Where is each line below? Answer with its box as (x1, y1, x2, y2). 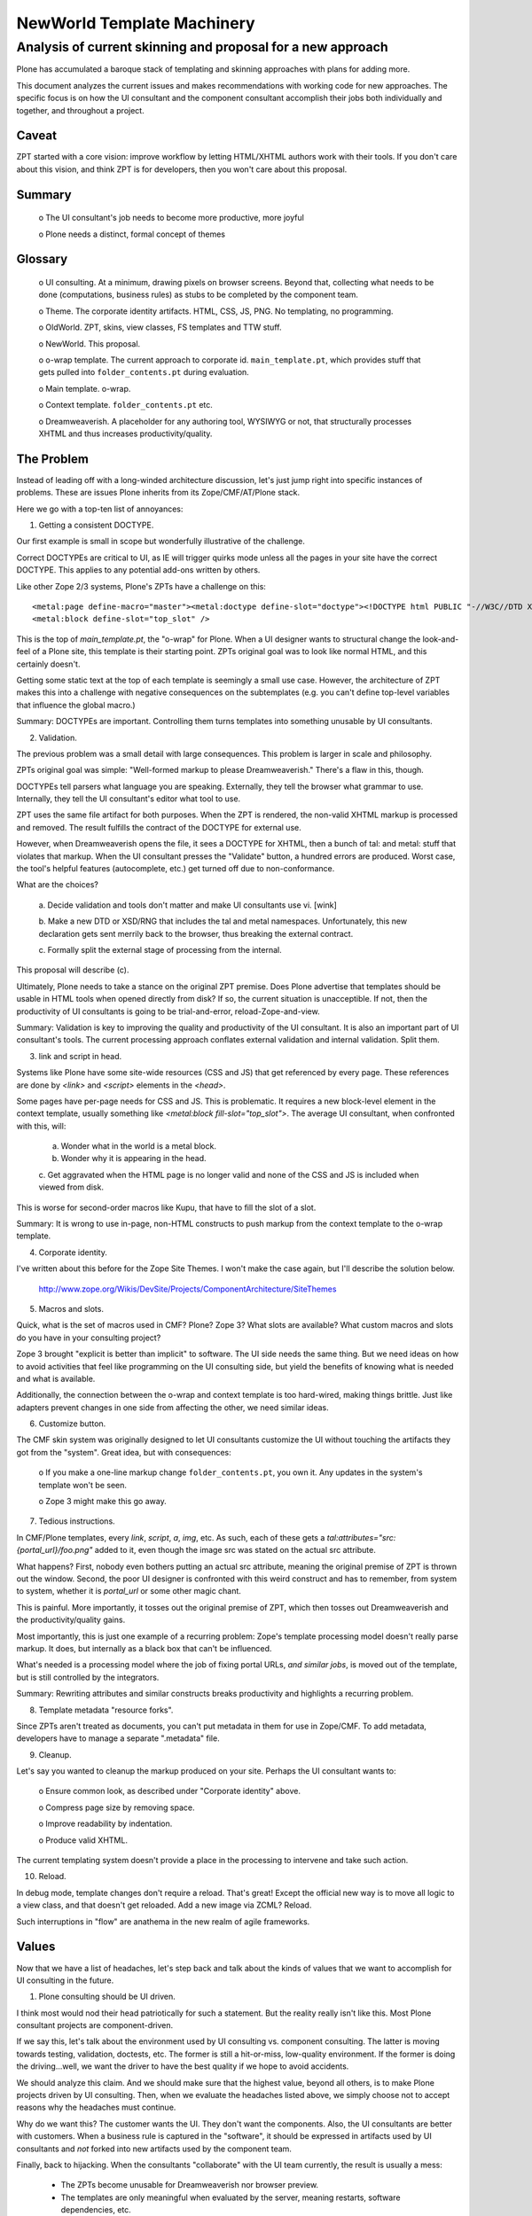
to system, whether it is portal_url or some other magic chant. (16, 1586, 241, 1596)
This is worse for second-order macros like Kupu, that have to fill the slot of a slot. (16, 1202, 317, 1213)
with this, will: (16, 1120, 66, 1131)
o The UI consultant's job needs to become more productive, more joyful (38, 213, 305, 223)
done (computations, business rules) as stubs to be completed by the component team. (38, 289, 359, 300)
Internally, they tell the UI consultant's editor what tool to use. (16, 793, 241, 804)
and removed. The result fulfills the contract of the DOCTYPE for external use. (16, 822, 301, 832)
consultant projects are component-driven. (16, 2020, 174, 2031)
